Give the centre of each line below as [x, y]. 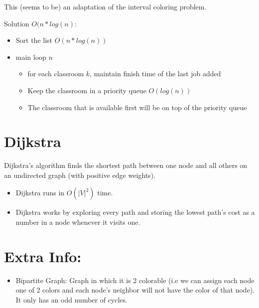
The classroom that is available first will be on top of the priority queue [137, 107]
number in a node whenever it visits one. [78, 222]
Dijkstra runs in [40, 193]
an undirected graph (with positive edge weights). [80, 175]
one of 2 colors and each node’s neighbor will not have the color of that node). [135, 290]
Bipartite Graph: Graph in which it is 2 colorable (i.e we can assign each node [135, 280]
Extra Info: [43, 256]
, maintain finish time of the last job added [155, 74]
